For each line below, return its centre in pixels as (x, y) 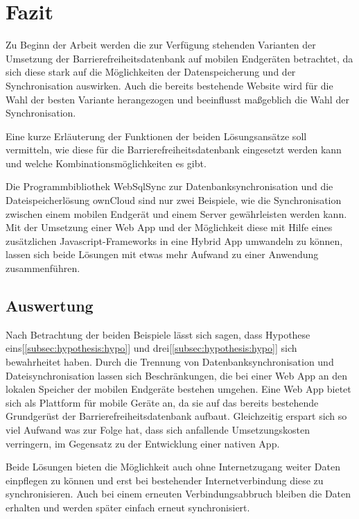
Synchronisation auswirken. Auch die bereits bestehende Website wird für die (169, 85)
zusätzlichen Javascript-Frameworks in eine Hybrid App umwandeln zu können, (174, 240)
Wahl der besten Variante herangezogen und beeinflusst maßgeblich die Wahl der (177, 99)
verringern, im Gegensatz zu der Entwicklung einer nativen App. (143, 443)
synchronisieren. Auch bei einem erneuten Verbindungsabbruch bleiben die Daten (178, 494)
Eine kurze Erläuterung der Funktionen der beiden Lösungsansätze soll (156, 136)
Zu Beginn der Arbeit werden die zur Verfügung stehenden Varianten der (161, 45)
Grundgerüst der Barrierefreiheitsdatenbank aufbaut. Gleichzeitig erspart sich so (176, 416)
